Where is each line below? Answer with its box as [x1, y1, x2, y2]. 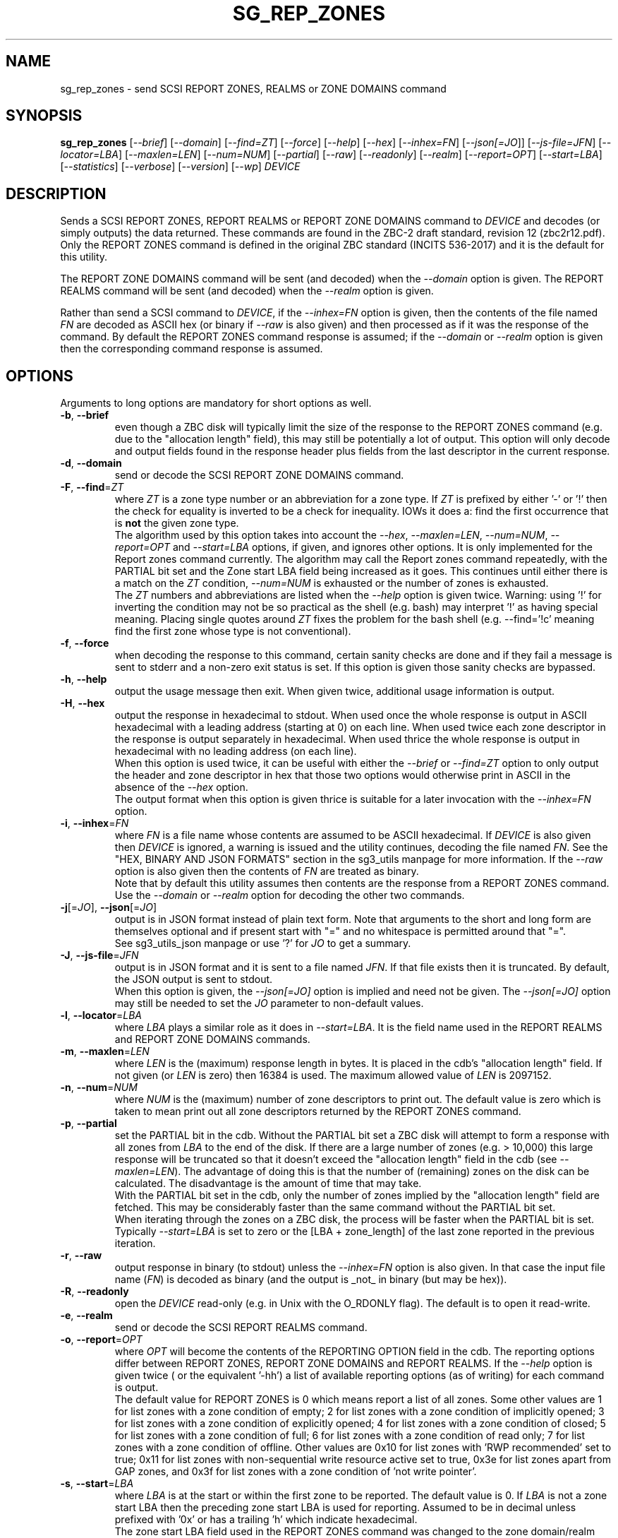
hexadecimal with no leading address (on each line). [114, 745, 357, 758]
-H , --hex [60, 697, 105, 710]
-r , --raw [60, 1249, 102, 1262]
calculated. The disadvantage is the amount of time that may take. [114, 1177, 422, 1190]
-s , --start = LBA [60, 1477, 134, 1490]
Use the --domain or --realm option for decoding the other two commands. [114, 889, 465, 902]
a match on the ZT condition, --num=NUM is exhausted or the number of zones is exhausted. [114, 577, 549, 590]
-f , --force [60, 637, 109, 650]
